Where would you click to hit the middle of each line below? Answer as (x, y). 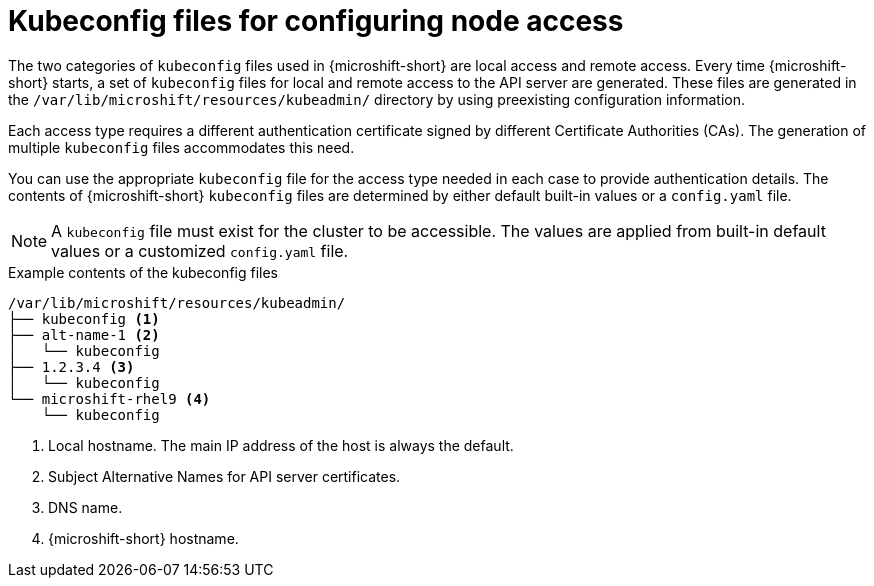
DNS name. (85, 507)
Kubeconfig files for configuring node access (316, 21)
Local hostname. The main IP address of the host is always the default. (281, 445)
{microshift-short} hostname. (143, 538)
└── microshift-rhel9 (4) (109, 398)
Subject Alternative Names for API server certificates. (224, 476)
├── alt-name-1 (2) (84, 334)
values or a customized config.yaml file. (200, 250)
